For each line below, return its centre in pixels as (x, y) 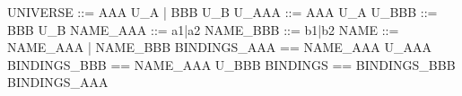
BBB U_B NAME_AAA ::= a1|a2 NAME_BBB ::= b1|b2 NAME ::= (203, 29)
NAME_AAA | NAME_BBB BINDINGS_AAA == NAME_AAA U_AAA (219, 47)
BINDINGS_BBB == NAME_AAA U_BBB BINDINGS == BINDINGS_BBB (231, 64)
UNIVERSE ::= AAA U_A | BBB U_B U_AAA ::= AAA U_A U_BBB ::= (222, 12)
